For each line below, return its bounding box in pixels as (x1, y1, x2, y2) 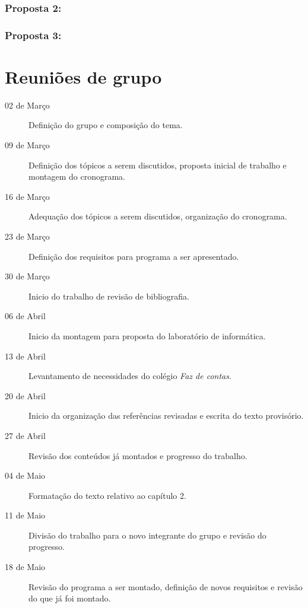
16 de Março (5, 190, 50, 202)
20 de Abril (5, 389, 46, 402)
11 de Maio (5, 509, 46, 521)
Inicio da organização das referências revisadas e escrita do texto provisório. (28, 409, 304, 422)
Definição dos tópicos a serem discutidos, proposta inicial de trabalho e (28, 158, 287, 171)
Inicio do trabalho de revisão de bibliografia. (28, 289, 189, 302)
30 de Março (5, 270, 50, 282)
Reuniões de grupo (5, 64, 162, 88)
